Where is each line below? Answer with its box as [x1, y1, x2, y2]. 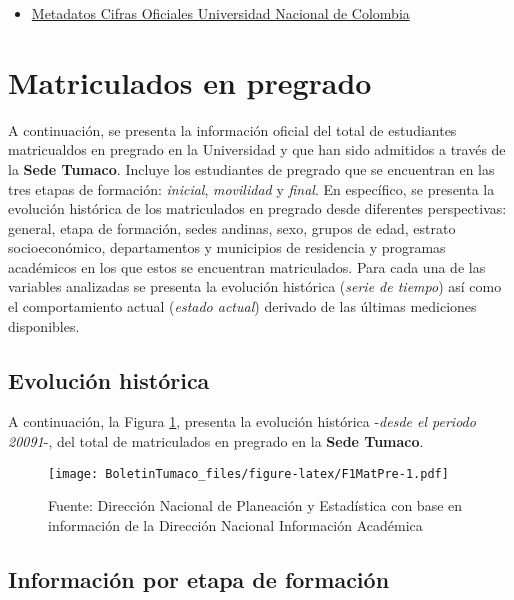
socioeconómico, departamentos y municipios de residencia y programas [8, 237, 446, 258]
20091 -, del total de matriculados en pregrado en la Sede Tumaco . [8, 431, 424, 452]
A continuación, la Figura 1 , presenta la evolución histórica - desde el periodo [8, 411, 476, 432]
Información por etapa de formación [8, 563, 390, 594]
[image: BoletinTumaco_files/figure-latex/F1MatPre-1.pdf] [48, 466, 449, 481]
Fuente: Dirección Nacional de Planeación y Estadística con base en [48, 495, 463, 516]
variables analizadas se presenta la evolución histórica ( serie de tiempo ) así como [8, 276, 502, 297]
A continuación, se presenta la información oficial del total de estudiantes [8, 119, 457, 140]
